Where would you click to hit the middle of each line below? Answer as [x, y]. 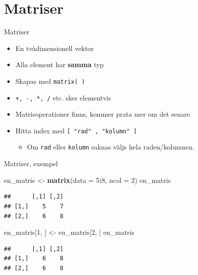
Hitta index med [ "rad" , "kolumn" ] [76, 130]
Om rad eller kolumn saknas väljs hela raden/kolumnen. [111, 147]
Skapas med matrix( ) [50, 81]
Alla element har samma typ [60, 64]
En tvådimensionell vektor [55, 48]
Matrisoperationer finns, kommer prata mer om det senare [103, 114]
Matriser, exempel [31, 163]
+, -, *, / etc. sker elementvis [63, 97]
